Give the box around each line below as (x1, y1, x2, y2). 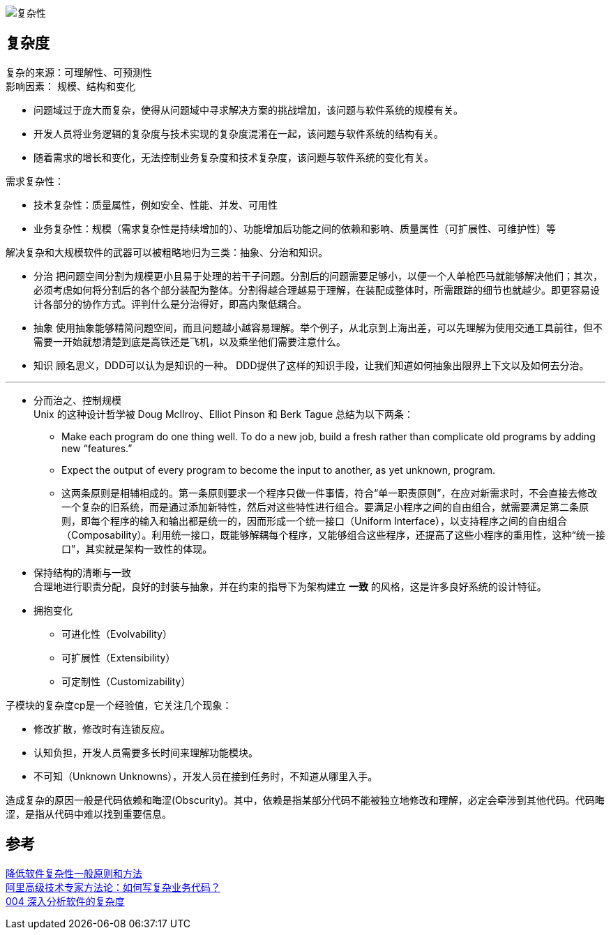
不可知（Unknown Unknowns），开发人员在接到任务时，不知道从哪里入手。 (33, 770, 378, 782)
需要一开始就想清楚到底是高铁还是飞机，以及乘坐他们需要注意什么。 (33, 335, 346, 347)
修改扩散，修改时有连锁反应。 (33, 722, 170, 735)
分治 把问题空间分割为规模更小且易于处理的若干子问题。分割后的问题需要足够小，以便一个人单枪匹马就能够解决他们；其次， (33, 269, 603, 282)
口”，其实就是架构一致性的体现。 (61, 542, 213, 555)
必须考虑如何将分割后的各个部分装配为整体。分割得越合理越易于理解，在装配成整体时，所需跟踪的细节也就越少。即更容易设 (33, 283, 600, 296)
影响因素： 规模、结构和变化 (6, 80, 135, 92)
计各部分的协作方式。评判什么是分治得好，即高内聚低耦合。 (33, 297, 307, 310)
